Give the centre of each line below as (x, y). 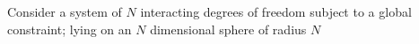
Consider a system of (65, 11)
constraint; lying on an (70, 29)
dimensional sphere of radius (228, 29)
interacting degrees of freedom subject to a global (276, 11)
